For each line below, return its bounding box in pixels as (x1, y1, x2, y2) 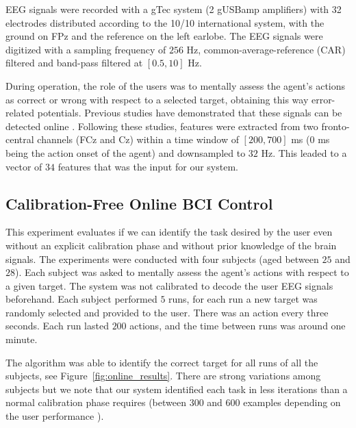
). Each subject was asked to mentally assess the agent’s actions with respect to (15, 265, 349, 279)
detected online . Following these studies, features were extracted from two (5, 118, 318, 133)
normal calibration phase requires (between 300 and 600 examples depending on (5, 395, 341, 410)
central (5, 132, 34, 147)
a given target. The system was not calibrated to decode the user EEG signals (5, 278, 333, 292)
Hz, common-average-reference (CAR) (186, 42, 346, 56)
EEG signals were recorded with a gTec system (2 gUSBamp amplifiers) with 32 (5, 2, 342, 16)
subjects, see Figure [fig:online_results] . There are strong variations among (5, 368, 321, 383)
